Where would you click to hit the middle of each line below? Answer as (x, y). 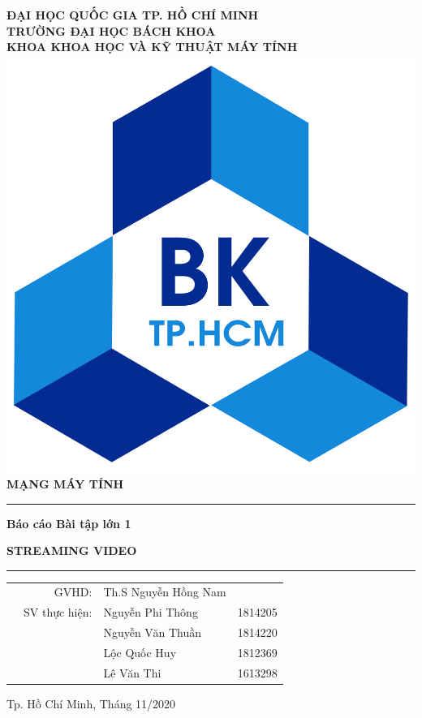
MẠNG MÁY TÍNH (65, 483)
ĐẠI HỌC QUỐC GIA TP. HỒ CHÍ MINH (133, 15)
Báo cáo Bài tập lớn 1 (69, 523)
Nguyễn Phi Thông (151, 612)
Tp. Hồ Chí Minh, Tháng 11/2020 (91, 703)
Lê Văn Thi (132, 672)
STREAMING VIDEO (72, 550)
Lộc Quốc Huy (140, 652)
